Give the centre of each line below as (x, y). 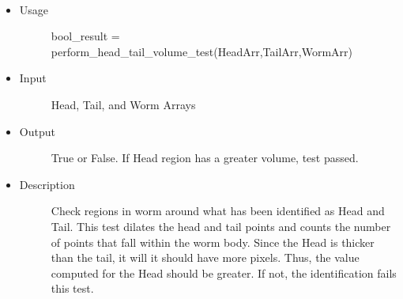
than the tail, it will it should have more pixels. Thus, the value (205, 257)
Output (37, 131)
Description (47, 184)
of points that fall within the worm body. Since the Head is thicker (213, 242)
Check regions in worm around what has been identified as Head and (218, 211)
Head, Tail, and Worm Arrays (123, 104)
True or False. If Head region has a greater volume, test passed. (205, 158)
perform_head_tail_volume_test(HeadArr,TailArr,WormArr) (202, 51)
